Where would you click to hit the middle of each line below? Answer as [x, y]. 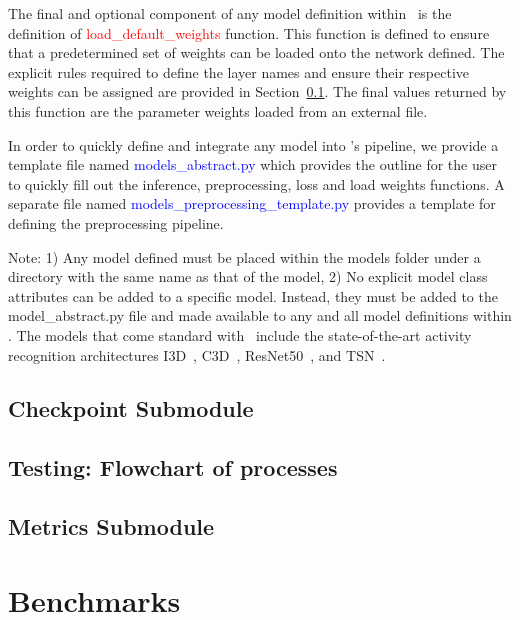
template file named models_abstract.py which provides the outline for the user [252, 164]
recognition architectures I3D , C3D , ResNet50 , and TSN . [197, 354]
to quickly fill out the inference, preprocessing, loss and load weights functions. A [256, 183]
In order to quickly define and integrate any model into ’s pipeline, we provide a [253, 144]
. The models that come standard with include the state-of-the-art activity [240, 334]
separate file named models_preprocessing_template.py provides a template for [252, 203]
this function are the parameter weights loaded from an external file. [218, 110]
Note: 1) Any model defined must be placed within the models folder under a [244, 256]
